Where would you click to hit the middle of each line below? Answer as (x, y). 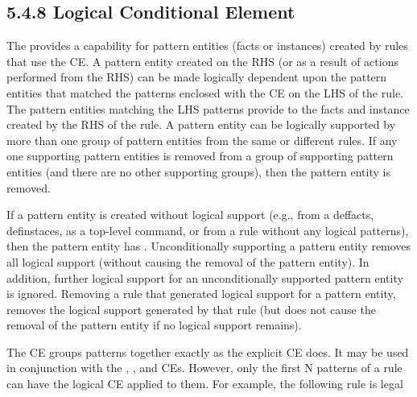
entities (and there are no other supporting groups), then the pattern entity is (198, 171)
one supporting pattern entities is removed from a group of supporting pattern (200, 156)
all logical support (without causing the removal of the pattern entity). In (188, 261)
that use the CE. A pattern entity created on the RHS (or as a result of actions (202, 61)
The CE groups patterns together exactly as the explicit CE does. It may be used (208, 352)
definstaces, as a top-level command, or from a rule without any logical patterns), (208, 230)
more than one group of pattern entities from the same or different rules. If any (202, 140)
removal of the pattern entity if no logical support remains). (154, 325)
